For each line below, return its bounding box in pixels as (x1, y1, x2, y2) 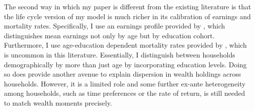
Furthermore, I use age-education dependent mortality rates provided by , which (4, 40, 247, 50)
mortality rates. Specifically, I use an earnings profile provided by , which (4, 21, 225, 31)
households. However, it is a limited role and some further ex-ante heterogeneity (4, 78, 246, 88)
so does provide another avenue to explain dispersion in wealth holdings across (4, 69, 241, 79)
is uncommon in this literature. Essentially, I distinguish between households (4, 49, 235, 59)
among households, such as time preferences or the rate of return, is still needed (4, 88, 245, 98)
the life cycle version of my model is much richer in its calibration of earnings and (4, 11, 251, 21)
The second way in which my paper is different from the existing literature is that (4, 1, 251, 11)
